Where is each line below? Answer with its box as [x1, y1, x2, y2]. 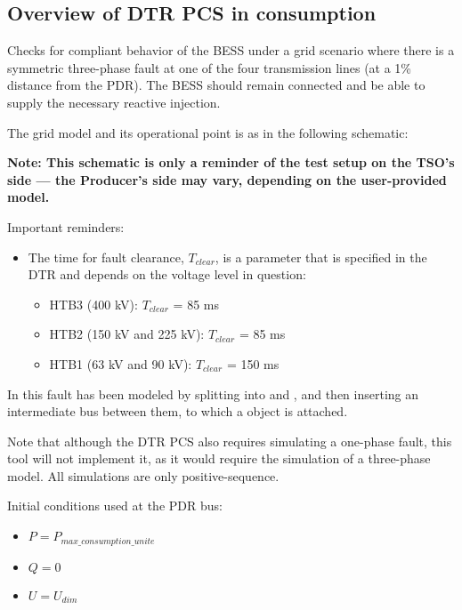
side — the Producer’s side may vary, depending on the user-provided [7, 170, 447, 189]
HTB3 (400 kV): [49, 294, 138, 313]
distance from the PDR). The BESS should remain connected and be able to [7, 76, 426, 94]
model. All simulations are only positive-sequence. [7, 466, 280, 485]
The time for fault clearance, [28, 247, 184, 266]
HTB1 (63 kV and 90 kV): [49, 354, 192, 373]
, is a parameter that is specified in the [215, 247, 427, 266]
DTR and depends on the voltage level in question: [28, 265, 306, 284]
